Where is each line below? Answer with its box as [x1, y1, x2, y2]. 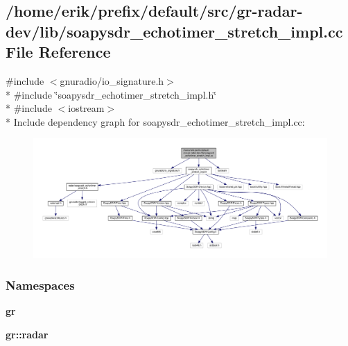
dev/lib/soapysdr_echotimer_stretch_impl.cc [6, 20, 343, 42]
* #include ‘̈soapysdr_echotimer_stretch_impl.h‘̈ [6, 87, 217, 101]
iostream [68, 101, 105, 115]
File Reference [6, 41, 111, 63]
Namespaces [6, 276, 75, 293]
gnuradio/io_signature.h [60, 73, 164, 88]
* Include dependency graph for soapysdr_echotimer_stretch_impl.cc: [6, 114, 305, 129]
